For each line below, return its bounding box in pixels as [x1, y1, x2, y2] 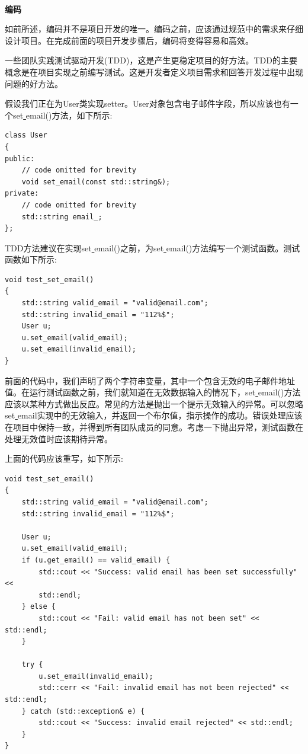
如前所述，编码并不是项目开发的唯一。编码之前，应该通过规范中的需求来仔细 [5, 23, 303, 35]
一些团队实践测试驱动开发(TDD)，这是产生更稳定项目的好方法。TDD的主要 [5, 54, 297, 66]
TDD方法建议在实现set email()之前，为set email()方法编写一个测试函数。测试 [5, 241, 300, 254]
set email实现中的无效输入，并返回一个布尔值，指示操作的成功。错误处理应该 [5, 409, 303, 421]
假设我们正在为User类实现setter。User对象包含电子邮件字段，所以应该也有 [5, 97, 290, 110]
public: [5, 154, 35, 163]
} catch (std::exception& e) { [21, 707, 145, 715]
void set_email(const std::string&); [21, 177, 171, 186]
